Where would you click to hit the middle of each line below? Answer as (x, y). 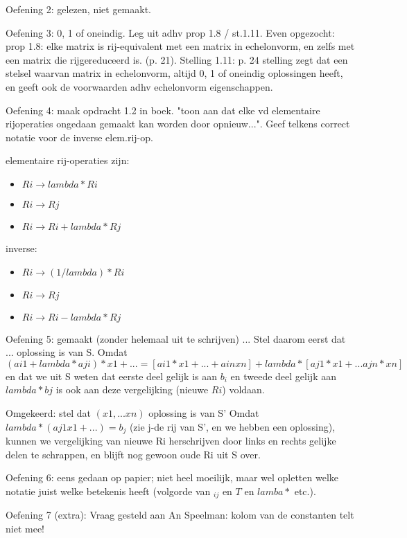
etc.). (305, 491)
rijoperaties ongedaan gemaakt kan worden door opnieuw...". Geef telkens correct (178, 124)
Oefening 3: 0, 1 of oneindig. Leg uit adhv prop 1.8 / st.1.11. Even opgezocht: (170, 32)
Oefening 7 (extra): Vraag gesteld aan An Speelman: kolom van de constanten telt (180, 515)
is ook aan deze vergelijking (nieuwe (132, 389)
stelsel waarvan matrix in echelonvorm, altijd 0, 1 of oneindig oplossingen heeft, (174, 73)
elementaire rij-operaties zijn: (68, 160)
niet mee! (25, 528)
